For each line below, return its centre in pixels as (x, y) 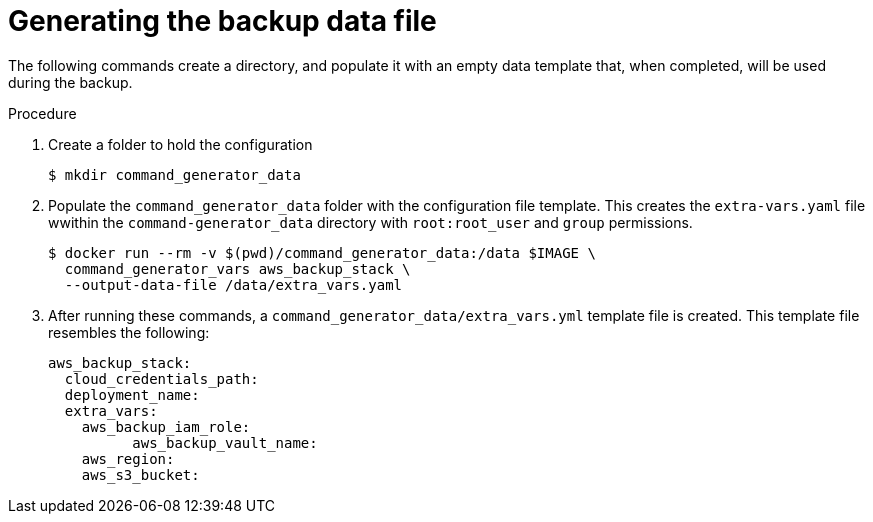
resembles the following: (129, 332)
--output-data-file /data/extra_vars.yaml (233, 284)
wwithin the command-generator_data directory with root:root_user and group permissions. (370, 222)
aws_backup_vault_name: (225, 442)
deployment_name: (132, 394)
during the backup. (70, 82)
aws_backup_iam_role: (166, 426)
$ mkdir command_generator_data (174, 174)
